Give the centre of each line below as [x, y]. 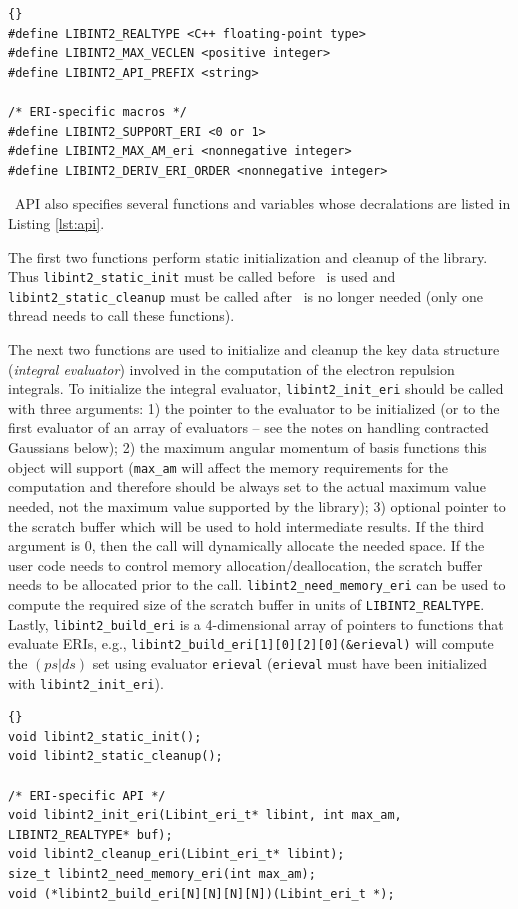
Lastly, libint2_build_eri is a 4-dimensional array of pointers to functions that [256, 623]
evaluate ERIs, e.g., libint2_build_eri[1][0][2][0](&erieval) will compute [251, 643]
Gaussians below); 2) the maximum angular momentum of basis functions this [247, 447]
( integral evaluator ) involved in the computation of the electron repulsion [231, 368]
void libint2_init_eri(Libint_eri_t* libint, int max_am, [205, 815]
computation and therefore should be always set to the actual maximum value [247, 486]
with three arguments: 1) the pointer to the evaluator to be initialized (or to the [254, 407]
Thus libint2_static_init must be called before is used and [202, 276]
